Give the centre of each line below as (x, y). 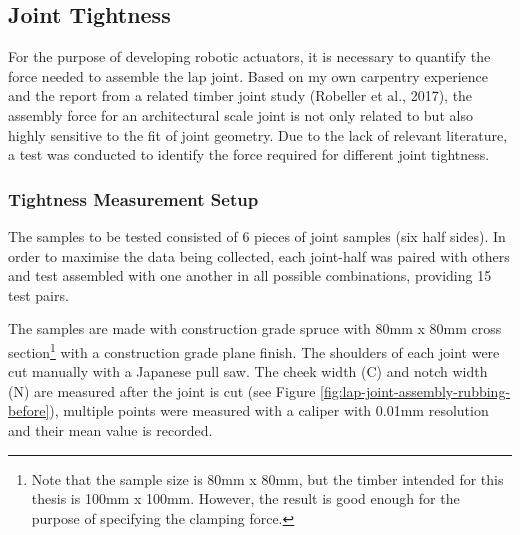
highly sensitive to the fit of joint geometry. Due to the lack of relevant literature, (258, 134)
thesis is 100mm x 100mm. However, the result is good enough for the (245, 498)
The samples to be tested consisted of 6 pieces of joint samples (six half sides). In (257, 235)
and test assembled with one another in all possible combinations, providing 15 (250, 275)
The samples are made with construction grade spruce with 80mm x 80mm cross (255, 328)
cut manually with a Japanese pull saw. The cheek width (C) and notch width (248, 371)
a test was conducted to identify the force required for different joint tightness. (249, 154)
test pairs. (38, 294)
